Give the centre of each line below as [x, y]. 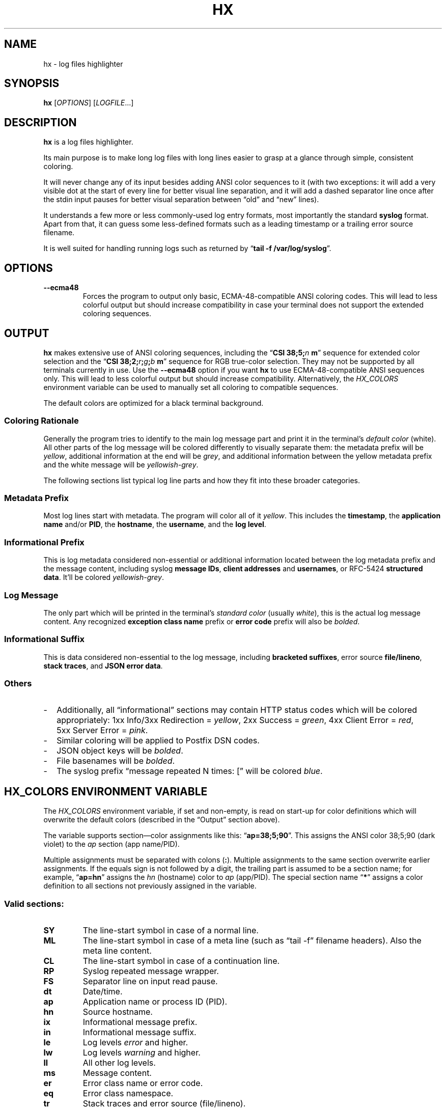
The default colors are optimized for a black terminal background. [154, 403]
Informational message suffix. [140, 1032]
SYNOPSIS [32, 84]
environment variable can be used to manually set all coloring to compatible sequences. [191, 387]
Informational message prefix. [140, 1022]
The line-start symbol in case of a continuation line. [181, 961]
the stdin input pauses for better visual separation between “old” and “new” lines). [181, 200]
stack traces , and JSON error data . [103, 666]
